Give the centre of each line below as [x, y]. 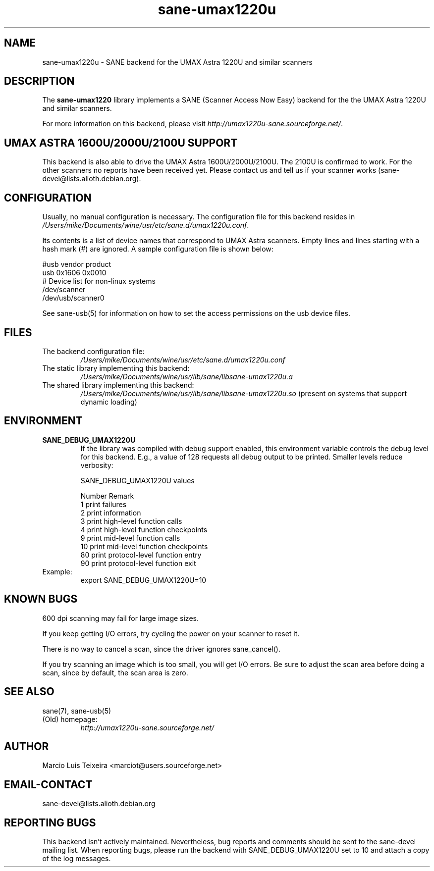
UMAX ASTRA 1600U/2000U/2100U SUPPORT [121, 143]
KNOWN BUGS [41, 599]
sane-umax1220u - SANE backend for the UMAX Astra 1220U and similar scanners [177, 62]
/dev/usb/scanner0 [73, 298]
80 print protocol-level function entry [141, 555]
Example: [57, 571]
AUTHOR [27, 746]
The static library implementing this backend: [116, 368]
